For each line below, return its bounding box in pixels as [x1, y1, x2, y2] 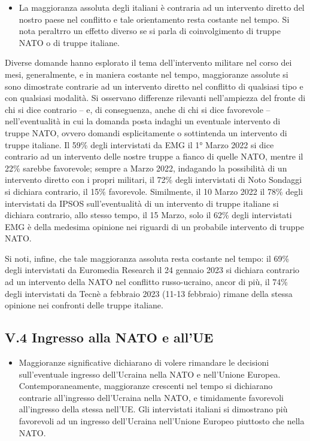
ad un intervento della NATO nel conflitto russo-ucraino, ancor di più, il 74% [5, 275, 288, 288]
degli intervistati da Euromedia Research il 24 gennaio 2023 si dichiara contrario [5, 264, 300, 276]
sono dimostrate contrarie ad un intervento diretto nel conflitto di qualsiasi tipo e [5, 79, 303, 92]
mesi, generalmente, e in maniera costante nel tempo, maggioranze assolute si [5, 68, 288, 80]
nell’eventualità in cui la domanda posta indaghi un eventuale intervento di [5, 115, 281, 127]
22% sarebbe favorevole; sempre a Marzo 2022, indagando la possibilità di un [5, 161, 287, 174]
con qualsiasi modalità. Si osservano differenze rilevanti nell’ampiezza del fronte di [5, 91, 306, 104]
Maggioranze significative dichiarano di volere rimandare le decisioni [19, 356, 269, 369]
